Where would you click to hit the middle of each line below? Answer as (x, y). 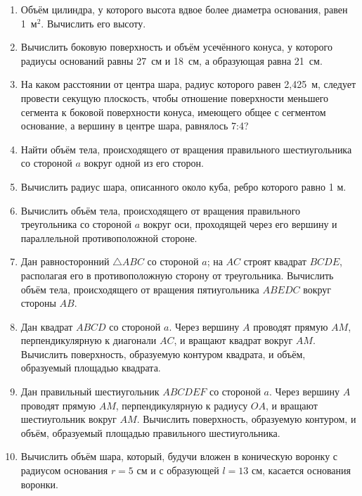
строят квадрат (275, 261)
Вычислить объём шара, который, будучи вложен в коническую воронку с (179, 456)
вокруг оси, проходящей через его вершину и (240, 224)
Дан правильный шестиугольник (90, 392)
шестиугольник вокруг (69, 419)
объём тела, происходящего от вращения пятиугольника (140, 289)
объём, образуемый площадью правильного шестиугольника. (150, 432)
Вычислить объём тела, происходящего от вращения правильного (161, 210)
